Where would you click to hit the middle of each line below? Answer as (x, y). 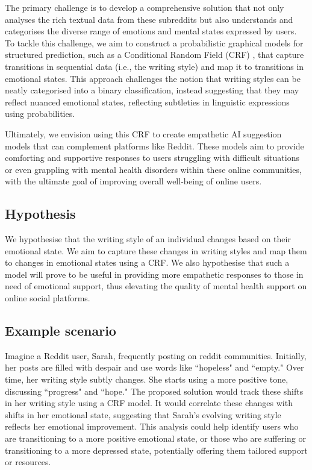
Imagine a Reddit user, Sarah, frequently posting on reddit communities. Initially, (156, 355)
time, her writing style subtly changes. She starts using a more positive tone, (147, 379)
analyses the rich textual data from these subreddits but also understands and (149, 19)
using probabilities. (40, 114)
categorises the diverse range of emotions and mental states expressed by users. (151, 31)
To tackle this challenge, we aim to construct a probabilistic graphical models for (154, 42)
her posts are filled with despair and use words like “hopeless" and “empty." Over (154, 367)
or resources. (28, 462)
